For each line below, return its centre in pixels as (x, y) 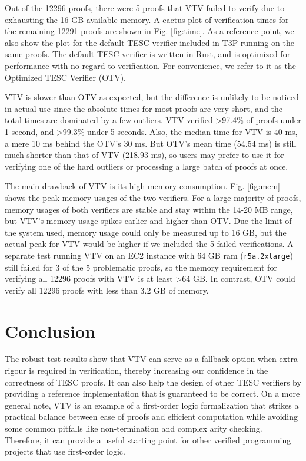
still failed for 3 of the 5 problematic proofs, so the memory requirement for (141, 267)
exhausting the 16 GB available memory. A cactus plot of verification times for (147, 19)
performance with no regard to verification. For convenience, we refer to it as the (150, 65)
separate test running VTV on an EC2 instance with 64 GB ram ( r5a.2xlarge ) (149, 255)
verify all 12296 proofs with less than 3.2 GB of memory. (107, 290)
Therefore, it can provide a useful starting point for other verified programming (148, 439)
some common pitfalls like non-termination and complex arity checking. (134, 428)
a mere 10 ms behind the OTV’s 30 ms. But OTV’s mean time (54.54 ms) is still (151, 143)
